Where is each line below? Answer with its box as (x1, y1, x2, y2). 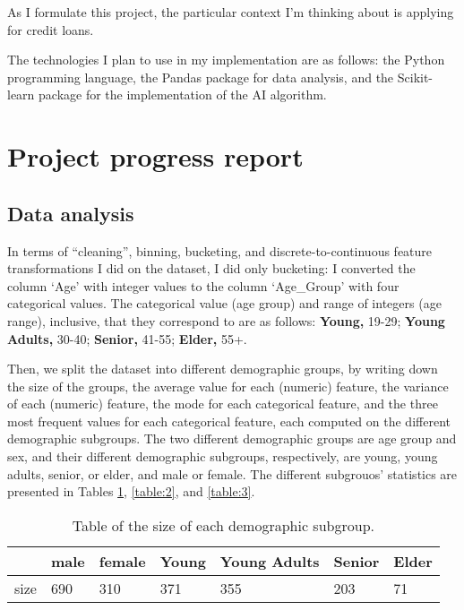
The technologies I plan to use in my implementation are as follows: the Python (7, 50, 445, 69)
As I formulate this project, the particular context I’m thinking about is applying (7, 3, 454, 21)
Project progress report (7, 138, 304, 175)
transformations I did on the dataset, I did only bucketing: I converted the (7, 259, 416, 278)
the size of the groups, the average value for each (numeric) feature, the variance (7, 376, 449, 395)
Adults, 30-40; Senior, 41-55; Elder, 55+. (7, 329, 247, 348)
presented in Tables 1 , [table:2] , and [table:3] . (7, 482, 255, 501)
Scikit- (397, 67, 434, 86)
